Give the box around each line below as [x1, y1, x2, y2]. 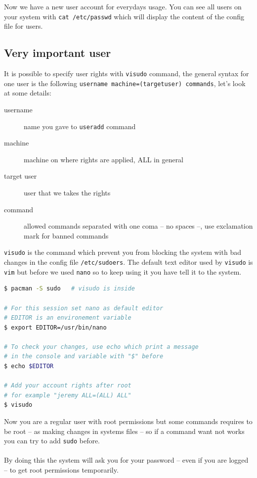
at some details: [4, 88, 51, 98]
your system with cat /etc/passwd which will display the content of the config [4, 11, 245, 21]
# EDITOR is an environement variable [4, 314, 131, 322]
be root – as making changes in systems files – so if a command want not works [4, 426, 245, 436]
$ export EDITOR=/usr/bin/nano [4, 324, 107, 331]
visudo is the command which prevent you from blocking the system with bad [4, 247, 241, 257]
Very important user [4, 45, 111, 60]
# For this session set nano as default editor [4, 304, 164, 312]
